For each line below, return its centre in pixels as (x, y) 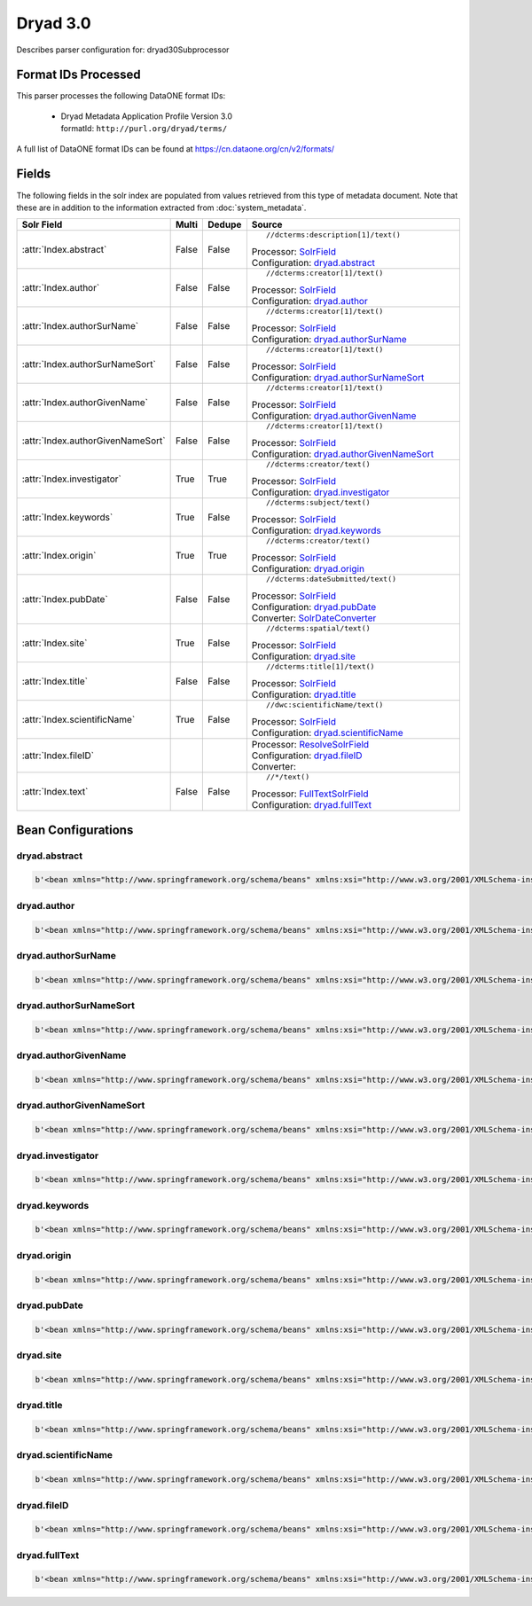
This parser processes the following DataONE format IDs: (121, 96)
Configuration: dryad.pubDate (314, 607)
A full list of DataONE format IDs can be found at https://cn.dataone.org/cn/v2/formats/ (176, 149)
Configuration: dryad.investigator (321, 492)
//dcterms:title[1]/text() (321, 666)
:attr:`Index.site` (55, 643)
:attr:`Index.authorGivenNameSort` (94, 441)
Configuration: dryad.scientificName (327, 733)
